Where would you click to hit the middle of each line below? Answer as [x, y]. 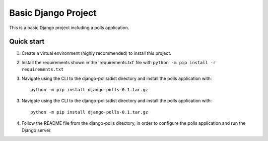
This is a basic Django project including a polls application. [69, 28]
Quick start [27, 42]
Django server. [36, 130]
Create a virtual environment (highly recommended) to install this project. [96, 53]
